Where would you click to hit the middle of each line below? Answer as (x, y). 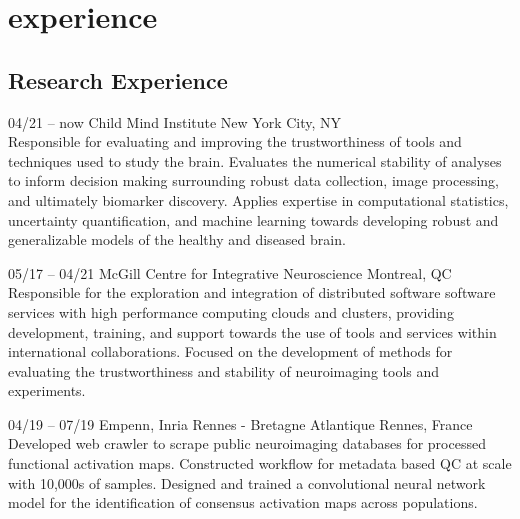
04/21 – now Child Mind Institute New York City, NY (175, 121)
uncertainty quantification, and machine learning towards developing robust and (253, 219)
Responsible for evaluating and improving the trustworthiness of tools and (235, 141)
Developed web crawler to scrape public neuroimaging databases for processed (247, 443)
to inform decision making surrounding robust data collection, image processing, (254, 180)
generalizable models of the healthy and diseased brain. (177, 239)
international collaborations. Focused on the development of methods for (230, 351)
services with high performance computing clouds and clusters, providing (231, 311)
